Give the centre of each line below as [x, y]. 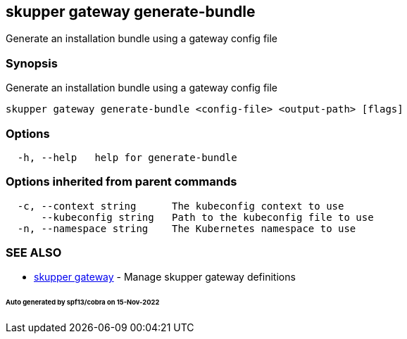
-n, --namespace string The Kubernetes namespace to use [187, 228]
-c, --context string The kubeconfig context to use [181, 206]
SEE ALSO [34, 253]
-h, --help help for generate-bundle [127, 157]
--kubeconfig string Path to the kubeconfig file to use [207, 217]
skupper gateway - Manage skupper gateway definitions [165, 277]
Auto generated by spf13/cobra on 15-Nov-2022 [83, 302]
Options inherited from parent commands [121, 182]
